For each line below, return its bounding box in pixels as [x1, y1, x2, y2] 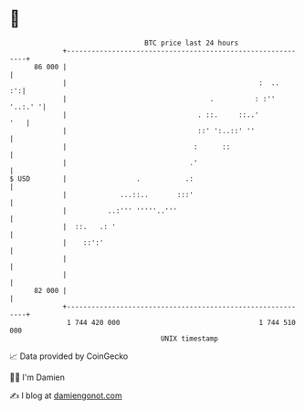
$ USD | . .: [9, 173, 195, 184]
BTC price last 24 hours [144, 38, 239, 47]
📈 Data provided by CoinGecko [9, 351, 129, 362]
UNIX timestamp [160, 333, 219, 343]
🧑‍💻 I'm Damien [9, 372, 66, 383]
